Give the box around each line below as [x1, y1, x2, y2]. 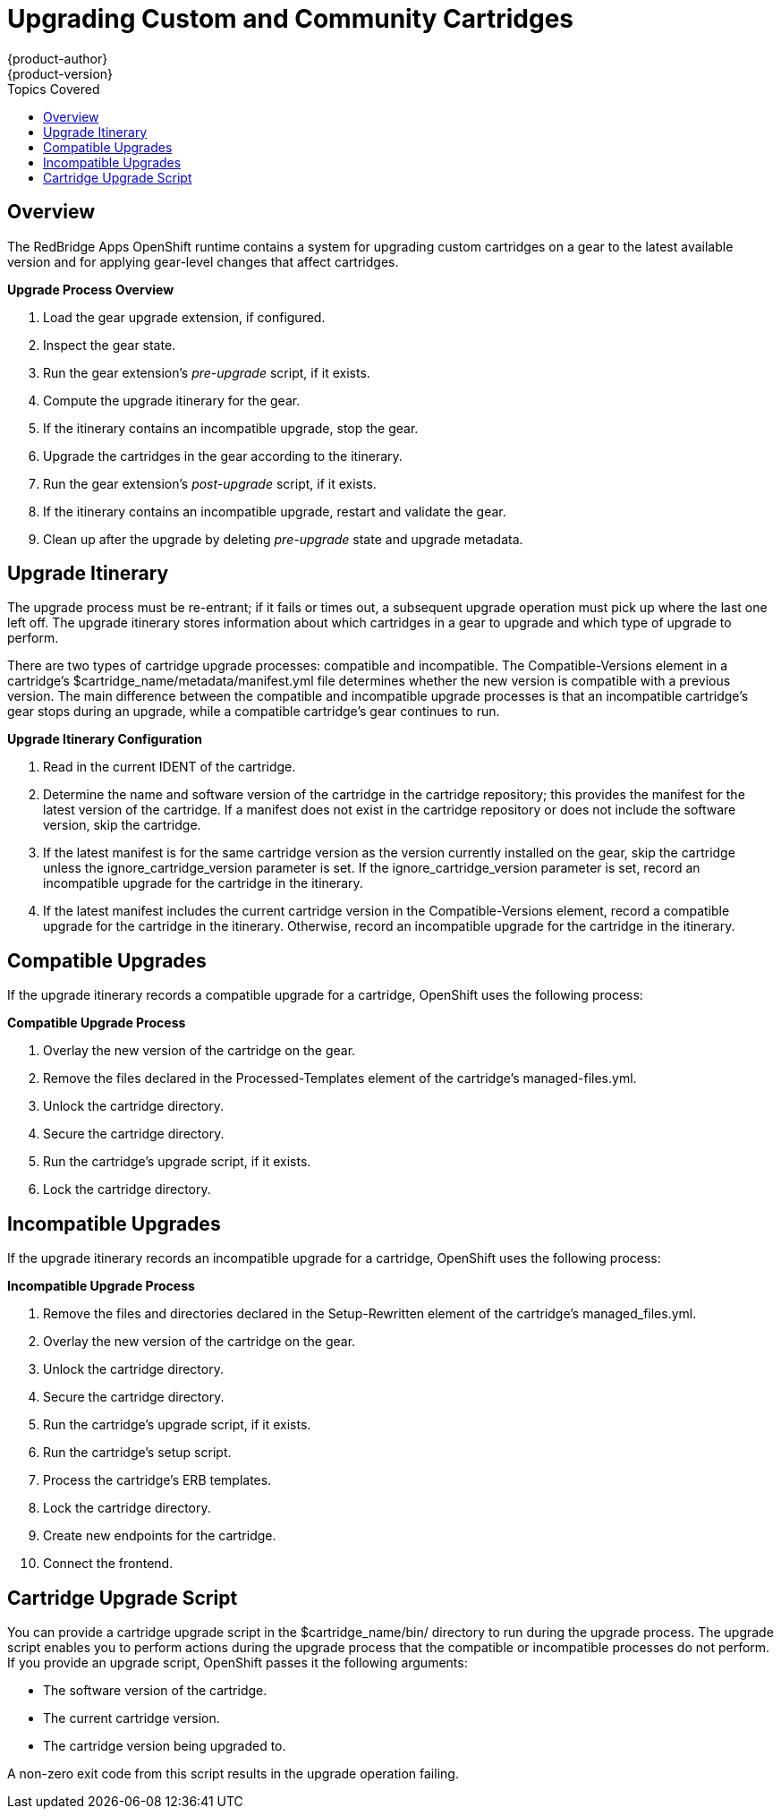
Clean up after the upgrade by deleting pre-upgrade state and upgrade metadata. [43, 531, 523, 547]
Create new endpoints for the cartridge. [43, 1528, 276, 1544]
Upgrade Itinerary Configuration [7, 731, 203, 747]
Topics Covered [7, 81, 100, 97]
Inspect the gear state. [43, 337, 176, 353]
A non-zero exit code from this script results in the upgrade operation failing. [7, 1765, 459, 1781]
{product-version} [7, 65, 114, 81]
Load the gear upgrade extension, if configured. [43, 309, 326, 325]
